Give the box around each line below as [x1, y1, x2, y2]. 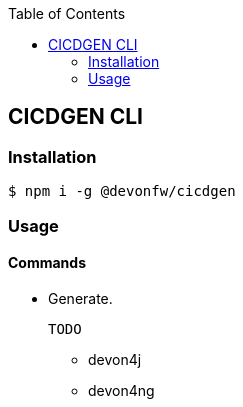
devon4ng [88, 381, 155, 399]
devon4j [88, 350, 142, 368]
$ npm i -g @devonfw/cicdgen [8, 183, 236, 200]
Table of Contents [8, 5, 126, 22]
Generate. [48, 289, 113, 307]
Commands [8, 254, 87, 272]
